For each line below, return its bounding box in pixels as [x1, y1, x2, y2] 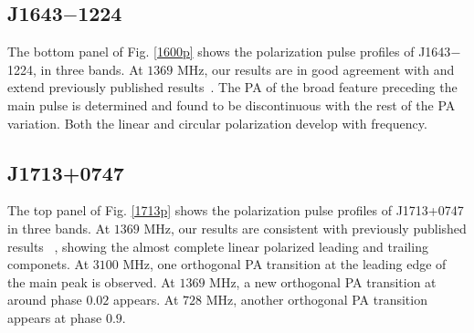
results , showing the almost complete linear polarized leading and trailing [7, 236, 428, 255]
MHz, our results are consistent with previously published [143, 218, 467, 237]
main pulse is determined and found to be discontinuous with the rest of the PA [7, 95, 456, 114]
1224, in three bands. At [7, 59, 143, 78]
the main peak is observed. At [7, 272, 175, 291]
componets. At [7, 255, 90, 274]
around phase [7, 290, 82, 309]
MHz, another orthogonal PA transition [205, 290, 427, 309]
